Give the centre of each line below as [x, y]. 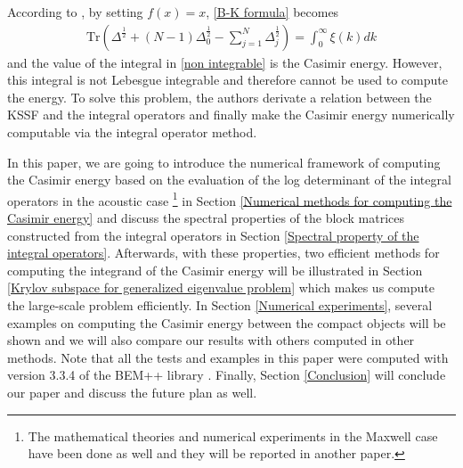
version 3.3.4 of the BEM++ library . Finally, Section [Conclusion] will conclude [227, 375]
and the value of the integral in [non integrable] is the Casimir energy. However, [225, 62]
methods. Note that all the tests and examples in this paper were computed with [228, 357]
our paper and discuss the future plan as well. [132, 392]
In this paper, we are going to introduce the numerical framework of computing [224, 162]
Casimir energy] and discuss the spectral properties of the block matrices [206, 218]
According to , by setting [75, 12]
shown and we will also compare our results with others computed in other [211, 340]
